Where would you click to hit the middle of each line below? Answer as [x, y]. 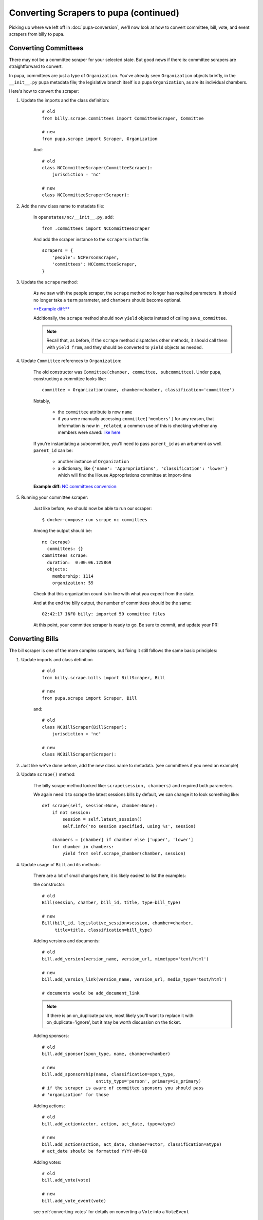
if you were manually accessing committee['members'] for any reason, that [136, 419]
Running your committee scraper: [55, 497]
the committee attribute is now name [95, 412]
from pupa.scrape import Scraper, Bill [90, 698]
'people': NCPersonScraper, [85, 257]
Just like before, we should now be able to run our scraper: [93, 508]
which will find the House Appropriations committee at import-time [125, 475]
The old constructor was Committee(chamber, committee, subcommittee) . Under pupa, [127, 372]
